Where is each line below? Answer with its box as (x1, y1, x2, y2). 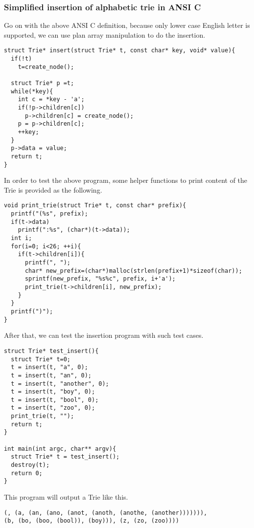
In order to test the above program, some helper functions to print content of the (4, 175, 248, 185)
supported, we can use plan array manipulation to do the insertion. (4, 29, 206, 40)
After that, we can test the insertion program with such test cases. (4, 330, 204, 340)
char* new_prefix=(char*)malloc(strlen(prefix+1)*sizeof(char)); (24, 267, 242, 274)
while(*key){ (11, 88, 53, 95)
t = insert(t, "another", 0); (11, 380, 109, 387)
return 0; (11, 469, 43, 477)
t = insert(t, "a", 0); (11, 364, 88, 371)
